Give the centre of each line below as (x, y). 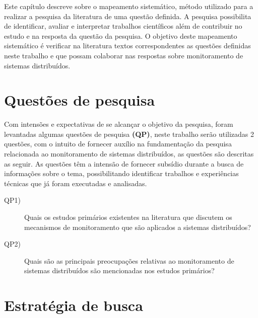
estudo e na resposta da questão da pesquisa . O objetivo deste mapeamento (121, 35)
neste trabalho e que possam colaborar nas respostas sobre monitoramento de (124, 55)
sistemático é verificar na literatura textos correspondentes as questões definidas (127, 46)
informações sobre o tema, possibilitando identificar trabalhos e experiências (121, 173)
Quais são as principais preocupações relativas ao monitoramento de (129, 260)
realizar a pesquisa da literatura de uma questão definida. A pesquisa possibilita (128, 16)
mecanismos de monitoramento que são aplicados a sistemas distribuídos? (138, 227)
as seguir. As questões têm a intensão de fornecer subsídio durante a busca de (124, 163)
